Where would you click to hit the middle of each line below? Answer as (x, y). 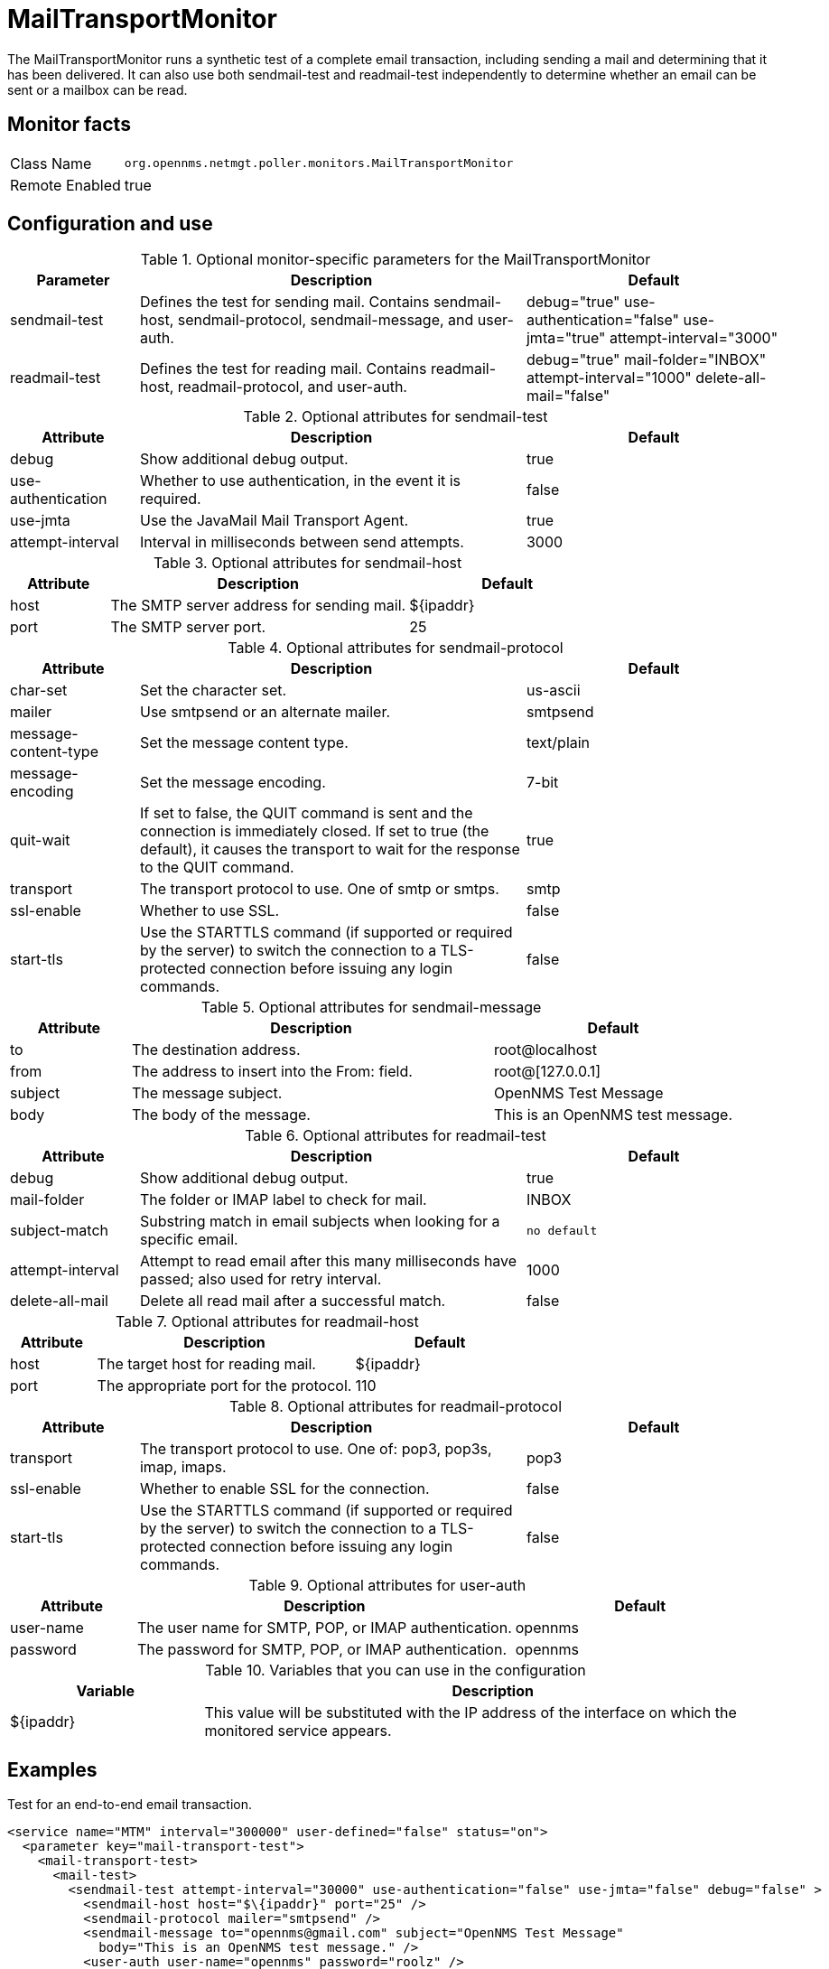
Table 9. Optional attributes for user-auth (387, 1586)
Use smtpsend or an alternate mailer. (265, 712)
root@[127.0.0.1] (548, 1072)
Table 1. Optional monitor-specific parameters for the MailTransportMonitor (396, 260)
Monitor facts (69, 125)
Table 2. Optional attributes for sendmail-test (396, 417)
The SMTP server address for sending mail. (258, 606)
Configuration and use (110, 224)
